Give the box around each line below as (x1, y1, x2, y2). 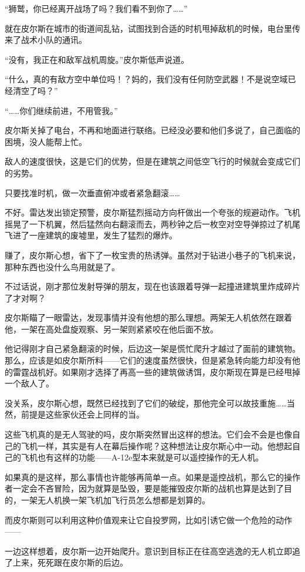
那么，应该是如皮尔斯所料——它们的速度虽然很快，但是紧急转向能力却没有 (5, 354, 292, 366)
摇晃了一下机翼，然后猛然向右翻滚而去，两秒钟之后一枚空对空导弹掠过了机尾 (5, 217, 300, 230)
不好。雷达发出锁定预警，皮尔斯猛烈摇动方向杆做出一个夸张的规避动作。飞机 (5, 206, 300, 218)
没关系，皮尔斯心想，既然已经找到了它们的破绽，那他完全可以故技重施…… (5, 396, 287, 409)
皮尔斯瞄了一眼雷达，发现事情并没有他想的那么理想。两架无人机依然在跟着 (5, 311, 292, 324)
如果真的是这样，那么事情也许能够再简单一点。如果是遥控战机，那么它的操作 (5, 470, 300, 483)
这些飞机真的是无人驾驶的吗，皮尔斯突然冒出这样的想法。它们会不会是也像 (5, 428, 292, 440)
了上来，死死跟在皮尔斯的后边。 (5, 556, 128, 568)
